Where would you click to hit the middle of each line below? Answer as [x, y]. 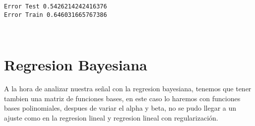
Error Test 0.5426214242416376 [56, 6]
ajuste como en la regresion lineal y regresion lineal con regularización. [111, 117]
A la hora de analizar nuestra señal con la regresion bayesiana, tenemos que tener [128, 89]
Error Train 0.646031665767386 [56, 15]
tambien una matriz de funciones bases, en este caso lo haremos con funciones [122, 98]
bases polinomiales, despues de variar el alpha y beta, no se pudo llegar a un [120, 108]
